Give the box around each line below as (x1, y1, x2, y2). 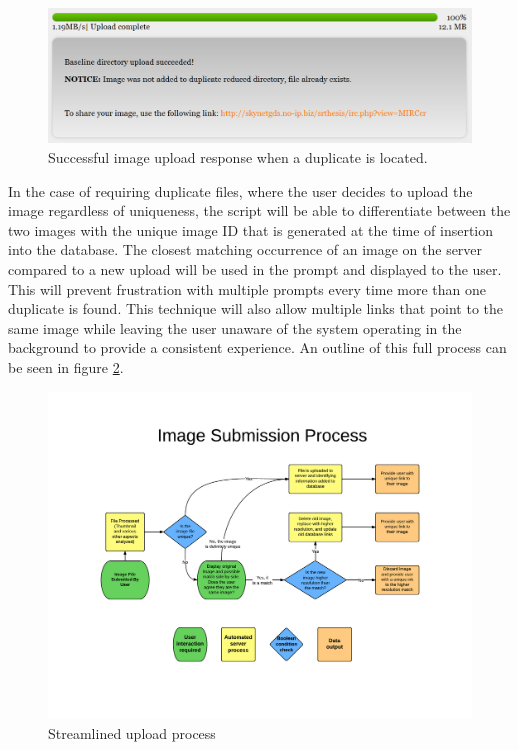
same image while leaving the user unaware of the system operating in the (8, 317, 462, 338)
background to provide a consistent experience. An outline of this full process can (8, 337, 507, 358)
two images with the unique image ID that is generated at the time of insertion (8, 219, 494, 240)
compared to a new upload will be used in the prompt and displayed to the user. (8, 258, 502, 279)
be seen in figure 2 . (8, 356, 124, 377)
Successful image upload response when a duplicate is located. (48, 146, 428, 167)
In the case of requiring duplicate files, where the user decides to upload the (8, 180, 473, 201)
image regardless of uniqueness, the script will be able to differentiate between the (8, 200, 511, 221)
